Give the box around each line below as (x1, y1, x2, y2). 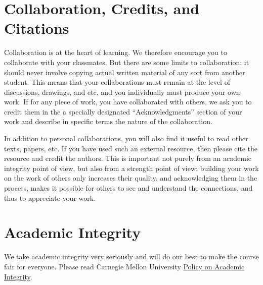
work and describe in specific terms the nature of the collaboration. (4, 116, 212, 127)
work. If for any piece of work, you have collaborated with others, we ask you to (4, 96, 252, 107)
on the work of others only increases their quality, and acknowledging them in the (4, 173, 257, 183)
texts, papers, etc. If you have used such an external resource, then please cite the (4, 143, 258, 153)
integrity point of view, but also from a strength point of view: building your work (4, 162, 259, 173)
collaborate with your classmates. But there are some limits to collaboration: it (4, 56, 249, 67)
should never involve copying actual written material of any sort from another (4, 67, 245, 77)
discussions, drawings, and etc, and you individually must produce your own (4, 86, 240, 97)
